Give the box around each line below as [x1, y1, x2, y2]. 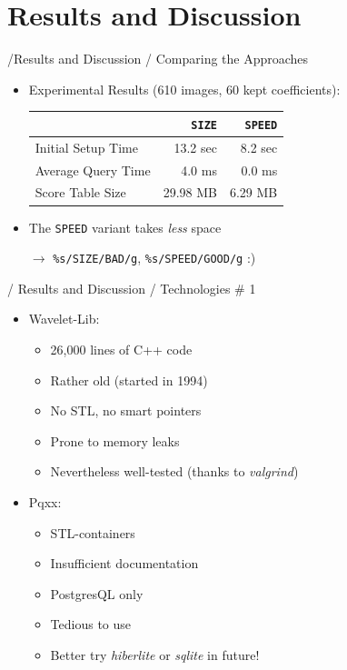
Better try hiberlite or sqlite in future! [50, 645, 260, 664]
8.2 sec [240, 137, 278, 156]
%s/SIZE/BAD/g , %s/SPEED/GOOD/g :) [53, 248, 256, 267]
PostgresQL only [50, 584, 144, 603]
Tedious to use [50, 615, 132, 634]
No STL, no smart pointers [50, 401, 202, 420]
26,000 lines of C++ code [50, 340, 193, 358]
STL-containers [50, 523, 135, 542]
